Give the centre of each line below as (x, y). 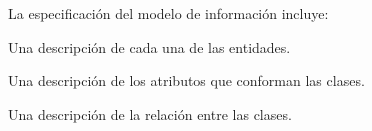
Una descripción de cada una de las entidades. (149, 46)
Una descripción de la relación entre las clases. (150, 113)
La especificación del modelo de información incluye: (168, 13)
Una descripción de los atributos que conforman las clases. (186, 80)
